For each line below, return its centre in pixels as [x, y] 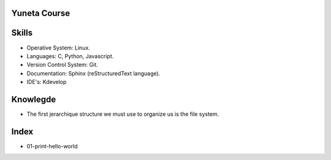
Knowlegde [34, 99]
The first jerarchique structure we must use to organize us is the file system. [123, 114]
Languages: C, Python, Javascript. [70, 56]
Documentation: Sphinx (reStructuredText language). [93, 73]
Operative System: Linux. [58, 48]
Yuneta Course [41, 13]
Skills [22, 33]
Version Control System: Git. [62, 65]
